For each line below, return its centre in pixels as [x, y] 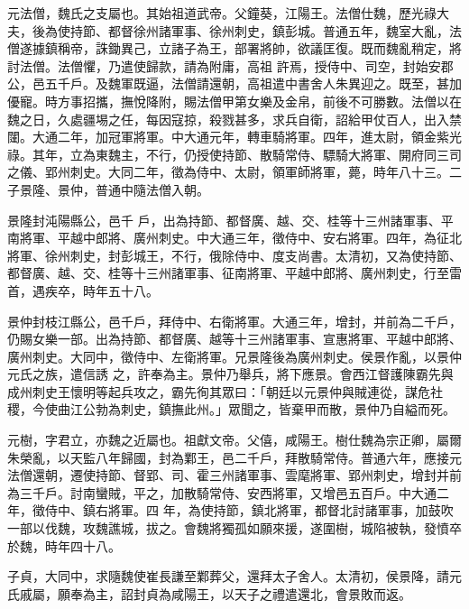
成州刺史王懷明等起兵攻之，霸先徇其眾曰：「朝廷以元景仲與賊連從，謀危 [219, 391]
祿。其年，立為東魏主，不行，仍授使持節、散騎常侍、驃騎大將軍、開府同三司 [234, 154]
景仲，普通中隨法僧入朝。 [133, 189]
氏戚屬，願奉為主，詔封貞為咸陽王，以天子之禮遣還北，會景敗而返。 [209, 593]
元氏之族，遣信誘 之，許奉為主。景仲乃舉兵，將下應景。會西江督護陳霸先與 [230, 374]
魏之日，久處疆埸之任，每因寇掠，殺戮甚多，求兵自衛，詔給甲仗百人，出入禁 [234, 119]
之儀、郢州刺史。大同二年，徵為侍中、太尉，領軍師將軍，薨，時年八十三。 [228, 172]
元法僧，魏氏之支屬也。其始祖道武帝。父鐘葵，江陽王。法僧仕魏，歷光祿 [222, 13]
